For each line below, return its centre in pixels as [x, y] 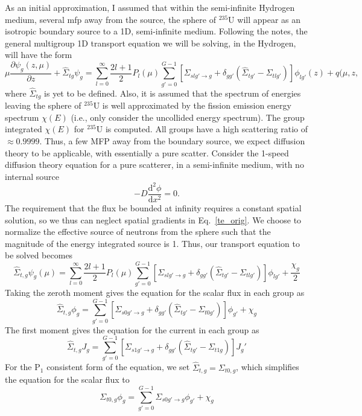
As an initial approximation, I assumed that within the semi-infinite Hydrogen [150, 7]
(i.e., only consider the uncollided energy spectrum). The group [188, 117]
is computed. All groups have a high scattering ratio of [207, 129]
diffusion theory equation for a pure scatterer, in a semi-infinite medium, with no [154, 165]
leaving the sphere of [43, 105]
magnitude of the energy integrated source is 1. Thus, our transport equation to [153, 243]
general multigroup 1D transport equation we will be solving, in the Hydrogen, [151, 43]
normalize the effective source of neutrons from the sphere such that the [138, 232]
